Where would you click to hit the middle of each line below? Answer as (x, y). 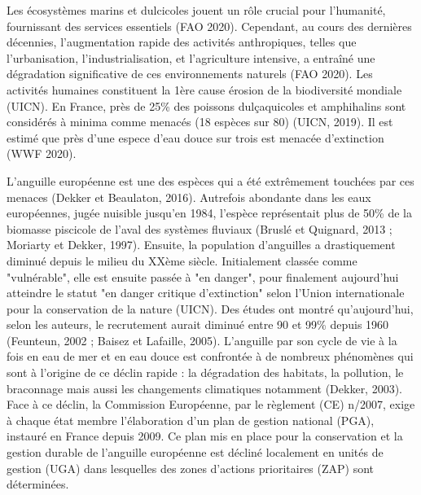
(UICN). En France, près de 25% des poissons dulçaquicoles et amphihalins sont (206, 105)
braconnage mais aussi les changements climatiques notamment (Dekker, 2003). (205, 388)
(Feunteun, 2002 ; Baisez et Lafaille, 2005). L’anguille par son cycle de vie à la (202, 340)
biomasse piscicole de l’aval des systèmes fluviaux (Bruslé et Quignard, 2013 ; (200, 228)
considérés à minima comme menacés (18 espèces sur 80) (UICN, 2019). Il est (200, 122)
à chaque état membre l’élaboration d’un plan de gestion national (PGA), (191, 420)
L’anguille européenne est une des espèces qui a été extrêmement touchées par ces (210, 180)
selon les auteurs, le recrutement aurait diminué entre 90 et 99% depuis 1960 (198, 324)
